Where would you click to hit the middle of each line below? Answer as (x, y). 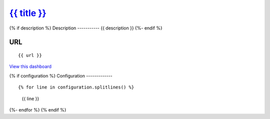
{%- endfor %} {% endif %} (38, 109)
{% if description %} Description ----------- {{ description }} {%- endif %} (86, 28)
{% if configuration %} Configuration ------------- (61, 75)
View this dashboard (30, 66)
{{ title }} (28, 13)
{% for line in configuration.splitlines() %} (76, 87)
